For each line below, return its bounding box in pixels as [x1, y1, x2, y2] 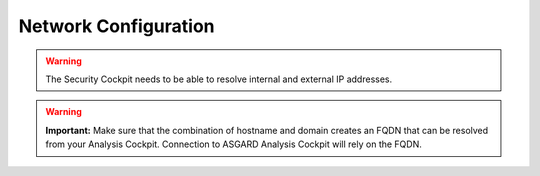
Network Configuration [18, 15, 215, 37]
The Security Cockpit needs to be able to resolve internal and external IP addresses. [45, 73, 393, 85]
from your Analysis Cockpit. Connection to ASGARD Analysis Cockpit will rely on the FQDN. [45, 138, 422, 150]
